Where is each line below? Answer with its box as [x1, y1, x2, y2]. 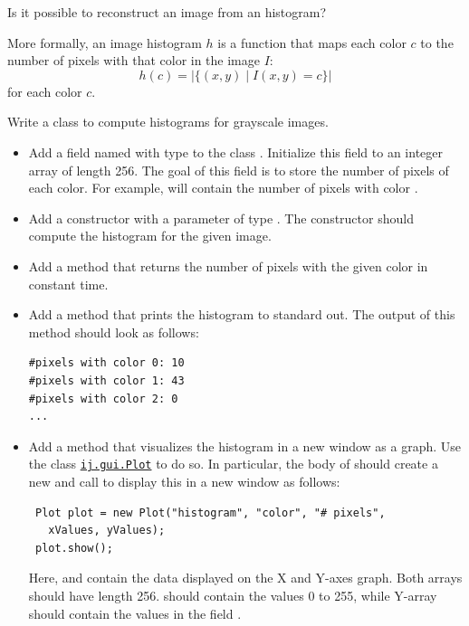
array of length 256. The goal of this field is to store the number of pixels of [28, 160, 449, 179]
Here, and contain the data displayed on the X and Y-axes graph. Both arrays [28, 568, 463, 587]
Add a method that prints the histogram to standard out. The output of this [28, 305, 455, 324]
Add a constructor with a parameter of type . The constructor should [28, 208, 414, 227]
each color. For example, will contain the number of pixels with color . [28, 178, 418, 197]
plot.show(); [34, 541, 113, 555]
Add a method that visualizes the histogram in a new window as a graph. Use [28, 436, 462, 455]
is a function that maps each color [217, 33, 407, 52]
